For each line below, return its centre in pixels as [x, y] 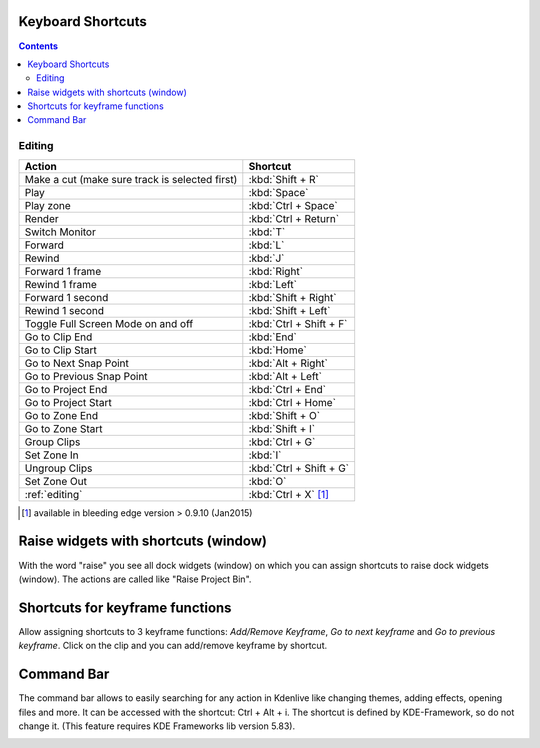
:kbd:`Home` [277, 350]
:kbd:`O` [267, 481]
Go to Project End [66, 389]
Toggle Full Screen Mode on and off [109, 323]
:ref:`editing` [53, 494]
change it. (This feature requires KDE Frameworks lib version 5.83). [156, 726]
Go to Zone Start [63, 428]
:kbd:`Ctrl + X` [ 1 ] [289, 494]
